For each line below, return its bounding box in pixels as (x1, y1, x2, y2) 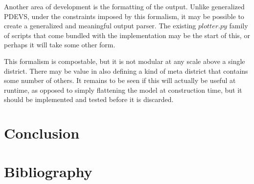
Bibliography (4, 161, 92, 181)
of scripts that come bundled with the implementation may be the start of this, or (4, 30, 250, 40)
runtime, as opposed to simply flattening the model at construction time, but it (4, 84, 242, 95)
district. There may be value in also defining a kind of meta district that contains (4, 65, 248, 76)
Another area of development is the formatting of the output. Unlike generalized (4, 1, 245, 11)
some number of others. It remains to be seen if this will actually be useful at (4, 75, 236, 85)
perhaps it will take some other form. (4, 40, 115, 50)
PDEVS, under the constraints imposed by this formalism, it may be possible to (4, 11, 244, 21)
